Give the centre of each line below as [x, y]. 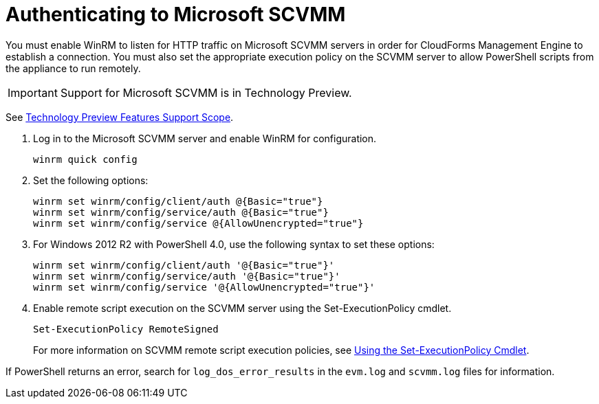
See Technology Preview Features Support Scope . [120, 117]
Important [33, 92]
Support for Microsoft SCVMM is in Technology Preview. [206, 92]
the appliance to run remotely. [73, 68]
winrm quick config [85, 159]
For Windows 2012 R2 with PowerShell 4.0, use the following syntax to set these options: [234, 244]
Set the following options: [91, 180]
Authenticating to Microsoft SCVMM [176, 14]
